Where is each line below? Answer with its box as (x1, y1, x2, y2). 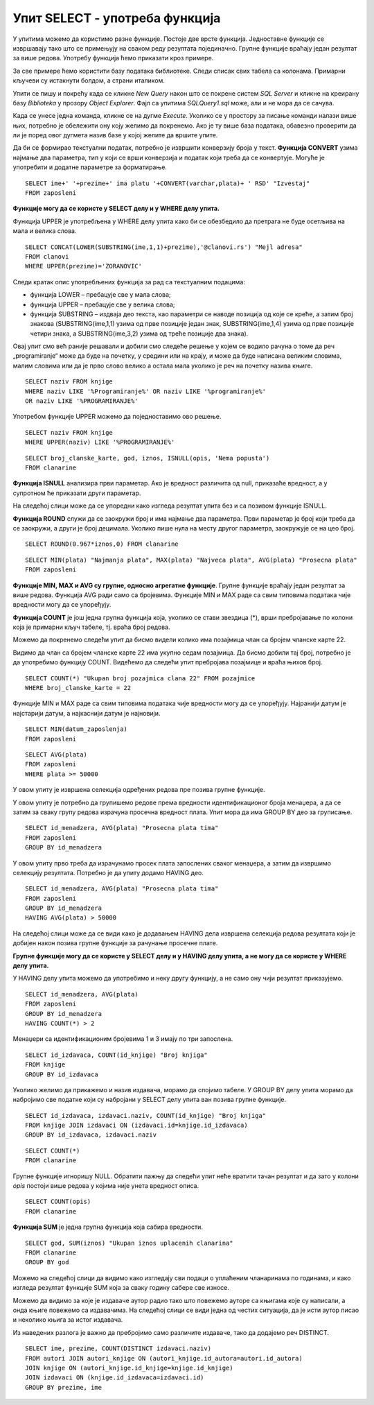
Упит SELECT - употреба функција (12, 10, 221, 26)
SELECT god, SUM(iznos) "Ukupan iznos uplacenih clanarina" (25, 1239, 233, 1247)
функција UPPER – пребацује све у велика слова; (30, 300, 176, 309)
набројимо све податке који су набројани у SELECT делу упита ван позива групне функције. (12, 1096, 287, 1104)
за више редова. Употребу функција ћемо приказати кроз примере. (12, 54, 214, 62)
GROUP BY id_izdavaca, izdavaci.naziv (25, 1131, 157, 1139)
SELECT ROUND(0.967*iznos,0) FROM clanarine (25, 540, 179, 548)
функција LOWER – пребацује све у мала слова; (30, 291, 171, 299)
